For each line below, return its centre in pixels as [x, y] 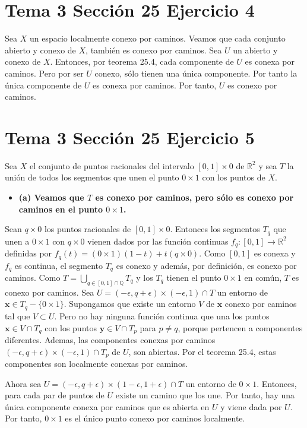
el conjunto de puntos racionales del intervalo [112, 165]
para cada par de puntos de [55, 395]
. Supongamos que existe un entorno [130, 304]
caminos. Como [33, 277]
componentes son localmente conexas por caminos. [96, 363]
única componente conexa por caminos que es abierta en [107, 406]
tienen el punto [194, 277]
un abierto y [255, 50]
